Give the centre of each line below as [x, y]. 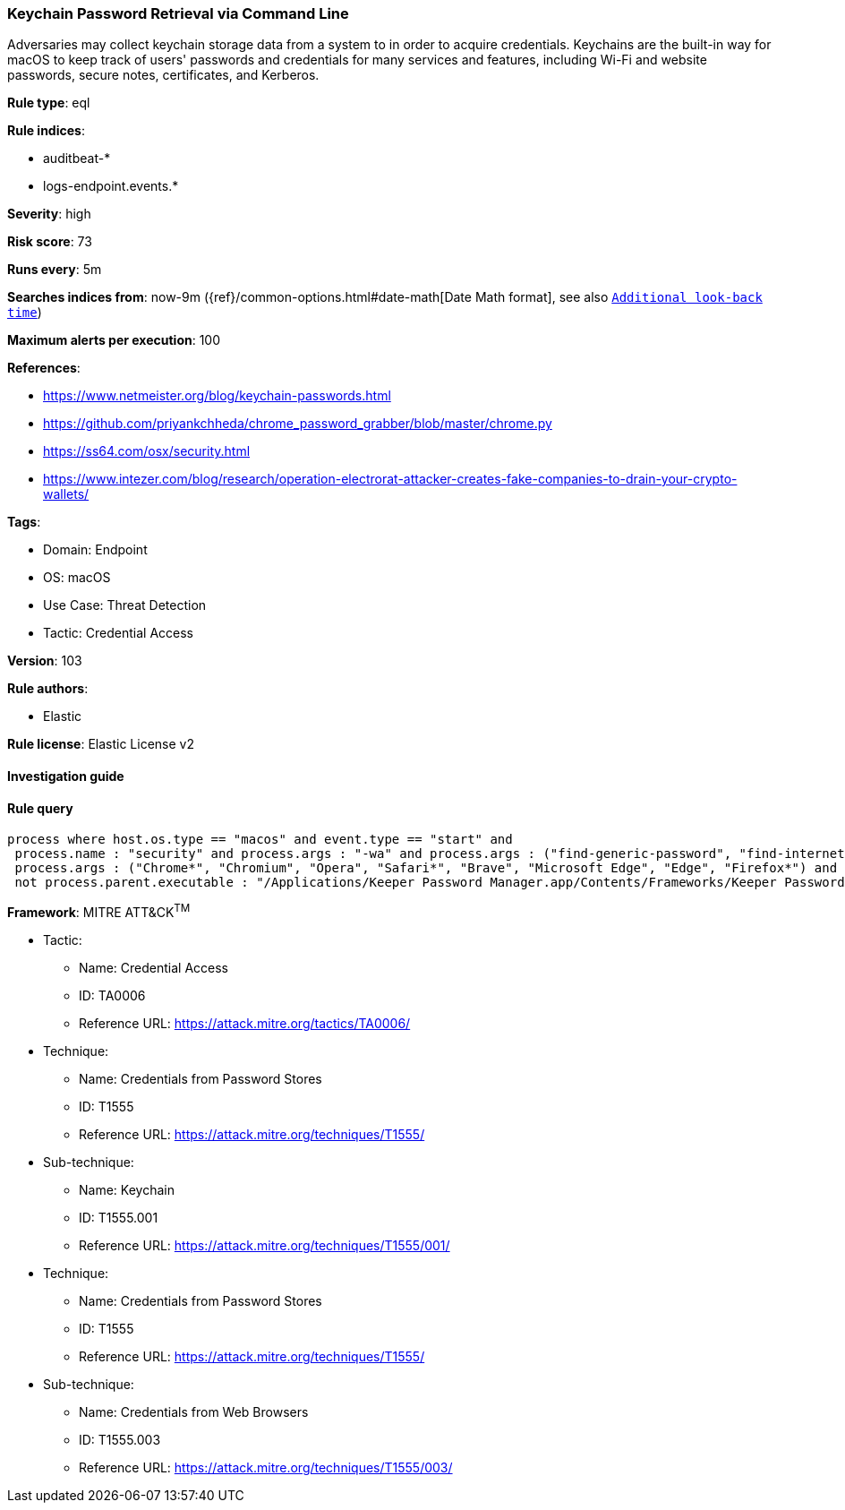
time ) [25, 313]
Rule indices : [46, 131]
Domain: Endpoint [95, 550]
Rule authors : [48, 689]
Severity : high [49, 214]
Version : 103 [45, 661]
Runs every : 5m [55, 270]
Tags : [24, 522]
